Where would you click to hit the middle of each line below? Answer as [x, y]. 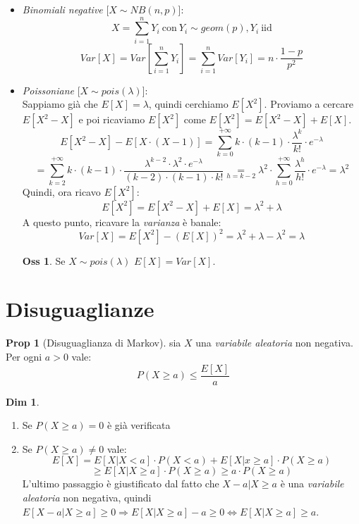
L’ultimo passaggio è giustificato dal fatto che [121, 484]
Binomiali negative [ [66, 9]
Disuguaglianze [80, 309]
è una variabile [312, 484]
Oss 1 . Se [44, 260]
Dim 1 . [23, 401]
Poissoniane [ [51, 90]
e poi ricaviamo [112, 119]
